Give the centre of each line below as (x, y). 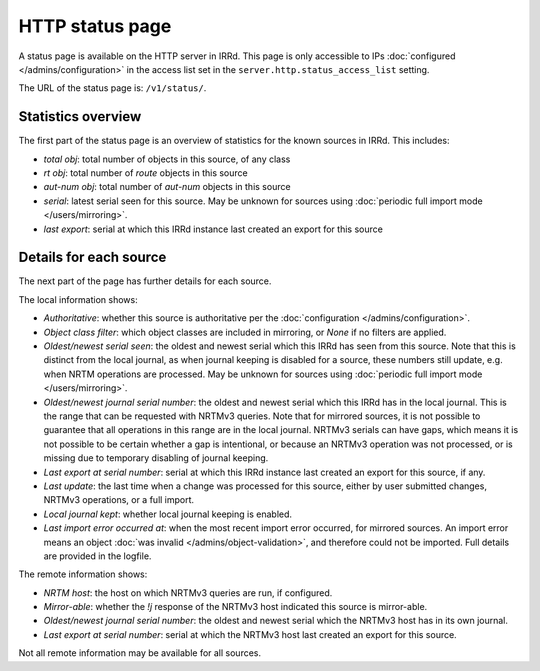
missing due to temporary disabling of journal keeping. (156, 458)
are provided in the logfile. (97, 556)
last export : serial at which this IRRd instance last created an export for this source (213, 229)
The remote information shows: (83, 574)
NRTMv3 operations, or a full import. (119, 500)
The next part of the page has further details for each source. (145, 281)
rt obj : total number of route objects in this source (146, 173)
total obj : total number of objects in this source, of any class (167, 159)
